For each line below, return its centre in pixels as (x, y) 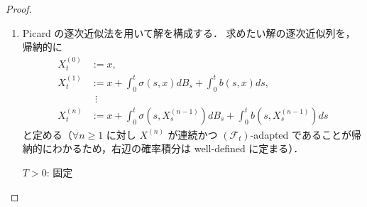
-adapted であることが (301, 134)
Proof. (19, 9)
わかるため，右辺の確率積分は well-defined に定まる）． (178, 148)
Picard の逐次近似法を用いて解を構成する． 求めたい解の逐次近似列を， (189, 32)
